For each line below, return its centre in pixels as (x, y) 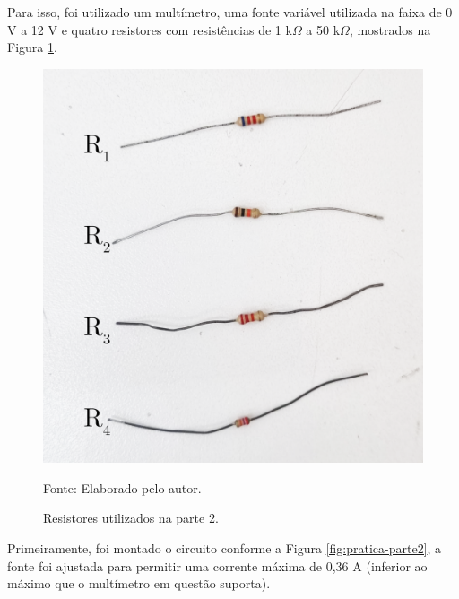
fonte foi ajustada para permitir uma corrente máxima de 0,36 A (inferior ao (217, 565)
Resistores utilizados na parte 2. (131, 518)
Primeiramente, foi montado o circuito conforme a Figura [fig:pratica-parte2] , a (225, 548)
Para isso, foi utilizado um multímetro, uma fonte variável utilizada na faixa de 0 (230, 12)
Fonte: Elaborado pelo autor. (122, 487)
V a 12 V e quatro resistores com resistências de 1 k (150, 29)
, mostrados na (390, 29)
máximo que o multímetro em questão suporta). (139, 583)
